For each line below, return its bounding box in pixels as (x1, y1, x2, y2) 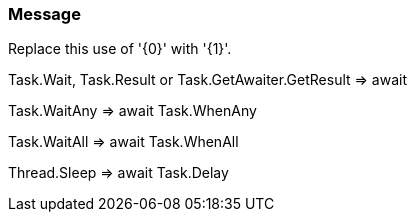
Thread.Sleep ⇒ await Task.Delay (8, 164, 229, 182)
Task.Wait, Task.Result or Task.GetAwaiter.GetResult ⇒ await (8, 71, 407, 89)
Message (8, 4, 81, 24)
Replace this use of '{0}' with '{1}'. (8, 40, 232, 58)
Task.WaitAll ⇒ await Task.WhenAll (8, 133, 239, 151)
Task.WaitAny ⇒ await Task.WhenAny (8, 102, 257, 120)
